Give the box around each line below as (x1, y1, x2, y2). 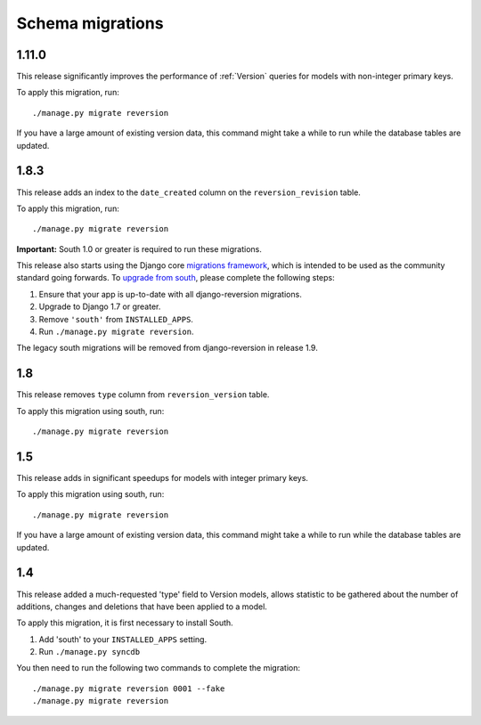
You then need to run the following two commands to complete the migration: (16, 663, 300, 673)
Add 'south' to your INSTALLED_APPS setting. (38, 633, 208, 645)
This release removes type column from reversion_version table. (16, 389, 270, 400)
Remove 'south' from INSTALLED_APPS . (38, 314, 193, 324)
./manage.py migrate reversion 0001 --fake (32, 683, 225, 694)
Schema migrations (16, 13, 164, 33)
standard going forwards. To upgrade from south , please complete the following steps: (16, 273, 336, 283)
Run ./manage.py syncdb (38, 647, 141, 657)
